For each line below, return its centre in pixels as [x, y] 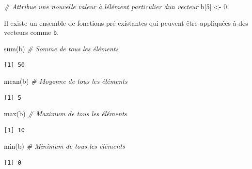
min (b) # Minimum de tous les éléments [64, 146]
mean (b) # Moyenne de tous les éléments [66, 81]
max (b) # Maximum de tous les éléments [65, 114]
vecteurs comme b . [31, 32]
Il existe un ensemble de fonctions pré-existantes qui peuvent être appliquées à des [126, 23]
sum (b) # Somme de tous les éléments [61, 48]
